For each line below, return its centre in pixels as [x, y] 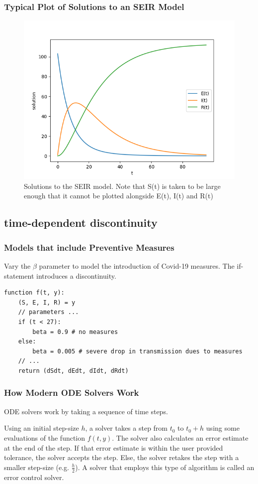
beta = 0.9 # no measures [75, 332]
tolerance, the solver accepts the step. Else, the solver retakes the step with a [122, 457]
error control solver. [34, 477]
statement [19, 275]
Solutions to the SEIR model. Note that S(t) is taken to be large [122, 186]
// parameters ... [48, 312]
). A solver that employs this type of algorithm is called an [165, 467]
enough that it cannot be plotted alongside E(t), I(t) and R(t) [119, 196]
